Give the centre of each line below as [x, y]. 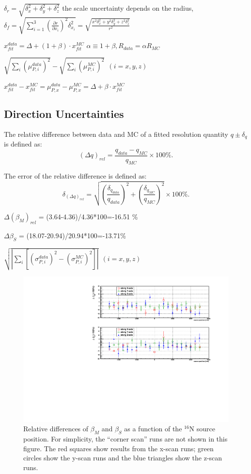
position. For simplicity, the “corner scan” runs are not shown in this [125, 439]
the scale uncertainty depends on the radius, [128, 8]
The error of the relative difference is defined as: [75, 176]
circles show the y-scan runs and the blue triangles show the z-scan [123, 458]
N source [202, 429]
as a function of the [153, 429]
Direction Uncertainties [64, 113]
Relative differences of [56, 429]
